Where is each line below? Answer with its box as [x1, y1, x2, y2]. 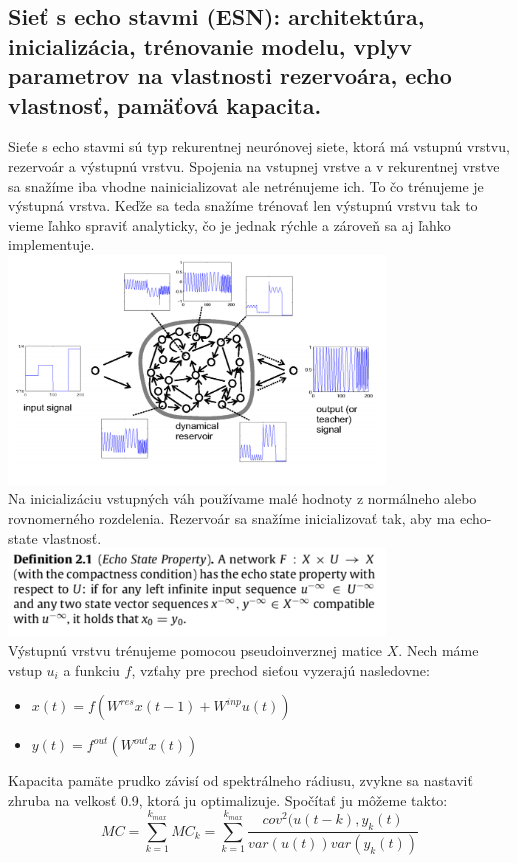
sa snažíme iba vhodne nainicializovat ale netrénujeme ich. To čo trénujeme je [8, 175, 484, 196]
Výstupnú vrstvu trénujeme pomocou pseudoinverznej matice [8, 640, 383, 661]
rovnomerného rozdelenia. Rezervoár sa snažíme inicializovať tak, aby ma [8, 508, 456, 529]
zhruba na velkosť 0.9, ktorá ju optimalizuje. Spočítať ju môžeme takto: [8, 789, 448, 810]
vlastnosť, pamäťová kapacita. [8, 89, 322, 120]
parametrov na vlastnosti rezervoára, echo [8, 60, 452, 91]
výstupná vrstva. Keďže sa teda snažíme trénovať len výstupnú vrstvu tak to [8, 195, 478, 216]
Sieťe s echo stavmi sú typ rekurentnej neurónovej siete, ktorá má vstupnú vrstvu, [8, 136, 510, 157]
